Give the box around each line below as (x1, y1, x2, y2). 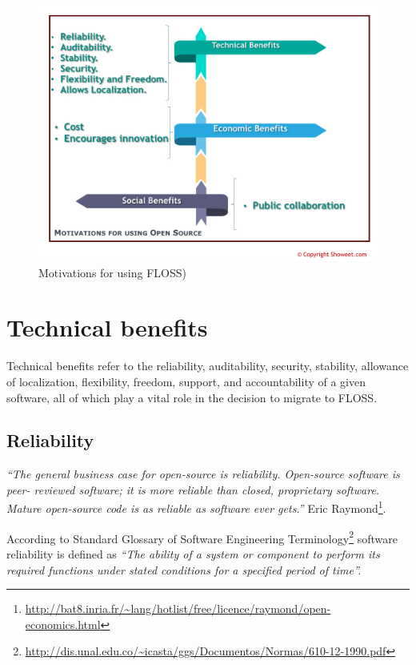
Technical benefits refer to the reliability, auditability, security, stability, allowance (6, 357, 409, 374)
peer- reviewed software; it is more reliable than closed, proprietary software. (6, 481, 380, 498)
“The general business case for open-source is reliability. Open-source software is (6, 465, 400, 482)
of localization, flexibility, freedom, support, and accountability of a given (6, 373, 366, 389)
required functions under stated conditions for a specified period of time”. (6, 561, 362, 578)
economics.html (25, 615, 101, 632)
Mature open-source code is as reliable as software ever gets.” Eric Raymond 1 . (6, 498, 386, 517)
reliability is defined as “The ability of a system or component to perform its (6, 545, 380, 562)
